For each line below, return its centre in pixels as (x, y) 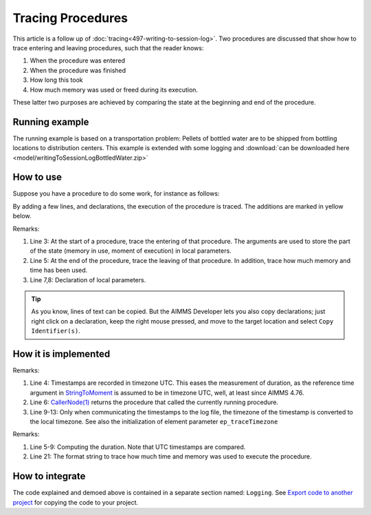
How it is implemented (61, 354)
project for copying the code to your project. (76, 502)
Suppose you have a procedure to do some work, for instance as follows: (116, 193)
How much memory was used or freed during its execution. (114, 90)
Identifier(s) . (56, 331)
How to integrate (49, 476)
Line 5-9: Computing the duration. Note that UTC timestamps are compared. (138, 447)
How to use (37, 177)
